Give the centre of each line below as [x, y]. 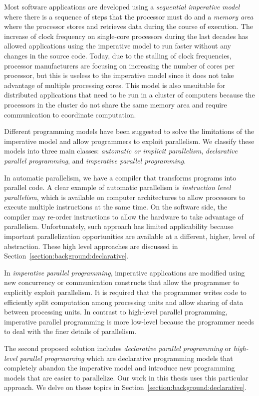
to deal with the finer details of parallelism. [70, 331]
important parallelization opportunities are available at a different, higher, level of [129, 236]
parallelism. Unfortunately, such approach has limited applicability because [119, 226]
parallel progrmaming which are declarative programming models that [126, 358]
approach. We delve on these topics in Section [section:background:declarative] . [126, 387]
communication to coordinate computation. [70, 114]
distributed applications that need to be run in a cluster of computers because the [129, 95]
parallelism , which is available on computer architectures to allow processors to [125, 197]
